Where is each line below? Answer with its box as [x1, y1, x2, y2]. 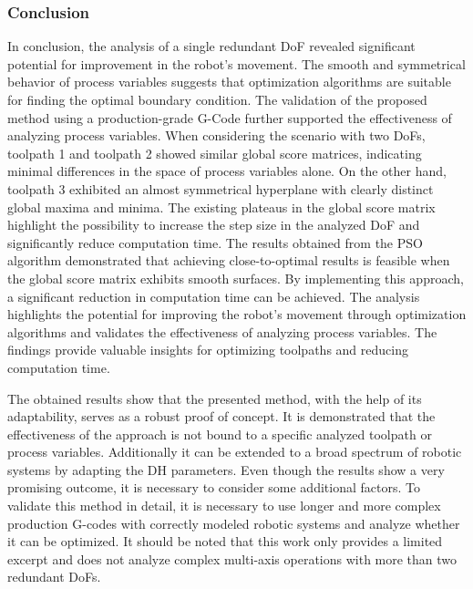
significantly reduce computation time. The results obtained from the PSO [7, 232, 423, 252]
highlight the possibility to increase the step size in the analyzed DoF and [7, 215, 420, 234]
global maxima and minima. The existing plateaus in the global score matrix [7, 197, 436, 216]
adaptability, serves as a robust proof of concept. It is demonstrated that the [7, 407, 436, 426]
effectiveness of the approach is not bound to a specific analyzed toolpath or [7, 424, 432, 443]
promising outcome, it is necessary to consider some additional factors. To [7, 478, 420, 497]
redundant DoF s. [7, 567, 101, 586]
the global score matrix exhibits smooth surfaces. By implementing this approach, [7, 268, 464, 287]
